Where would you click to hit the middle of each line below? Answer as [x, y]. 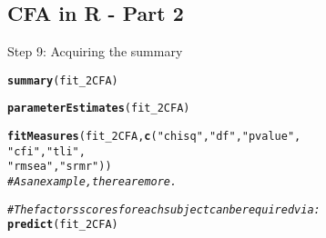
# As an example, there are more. [92, 182]
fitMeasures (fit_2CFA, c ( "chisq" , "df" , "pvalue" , [154, 137]
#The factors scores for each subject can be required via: [164, 209]
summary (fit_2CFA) [63, 80]
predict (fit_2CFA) [63, 225]
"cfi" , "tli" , [46, 151]
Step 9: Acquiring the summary [95, 51]
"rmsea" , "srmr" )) [60, 167]
